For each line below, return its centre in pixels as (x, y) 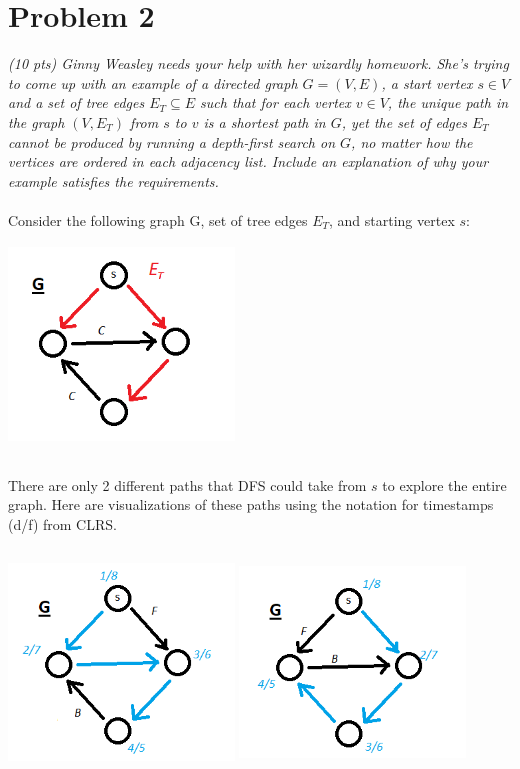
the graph (36, 121)
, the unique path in (448, 102)
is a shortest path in (264, 121)
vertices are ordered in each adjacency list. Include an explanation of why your (248, 161)
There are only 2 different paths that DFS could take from (187, 484)
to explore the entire (444, 484)
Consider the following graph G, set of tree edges (158, 219)
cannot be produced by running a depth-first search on (172, 141)
